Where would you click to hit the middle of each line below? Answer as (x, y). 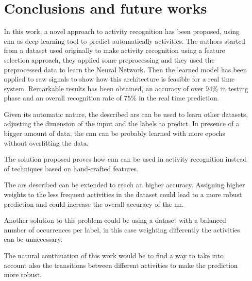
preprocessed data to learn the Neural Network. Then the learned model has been (126, 69)
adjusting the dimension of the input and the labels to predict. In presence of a (122, 124)
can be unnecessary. (33, 239)
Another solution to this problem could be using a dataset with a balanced (115, 220)
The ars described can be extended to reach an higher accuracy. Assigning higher (125, 185)
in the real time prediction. (179, 98)
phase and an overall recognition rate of (63, 98)
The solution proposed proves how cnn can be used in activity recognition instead (126, 159)
